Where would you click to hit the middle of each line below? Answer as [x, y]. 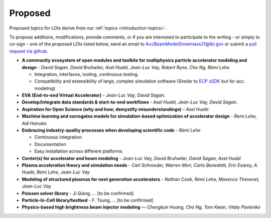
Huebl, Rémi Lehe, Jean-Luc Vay [56, 172]
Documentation [50, 144]
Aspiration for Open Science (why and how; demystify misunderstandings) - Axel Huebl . [116, 109]
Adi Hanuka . [35, 123]
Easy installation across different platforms [79, 151]
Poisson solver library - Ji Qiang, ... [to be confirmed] [78, 193]
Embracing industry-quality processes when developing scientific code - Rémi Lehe [111, 130]
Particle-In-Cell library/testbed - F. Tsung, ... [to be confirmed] [88, 200]
